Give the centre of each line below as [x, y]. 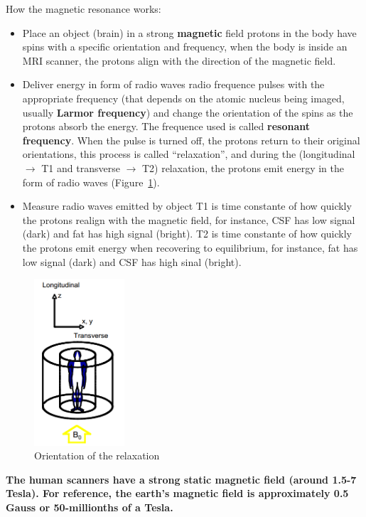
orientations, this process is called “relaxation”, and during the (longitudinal [189, 154]
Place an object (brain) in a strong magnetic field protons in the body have [189, 32]
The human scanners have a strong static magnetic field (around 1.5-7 [181, 479]
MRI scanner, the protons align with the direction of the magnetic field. [179, 60]
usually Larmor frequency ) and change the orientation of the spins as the [188, 112]
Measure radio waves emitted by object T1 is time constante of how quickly [187, 206]
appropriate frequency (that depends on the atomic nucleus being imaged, [183, 98]
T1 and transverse [81, 167]
